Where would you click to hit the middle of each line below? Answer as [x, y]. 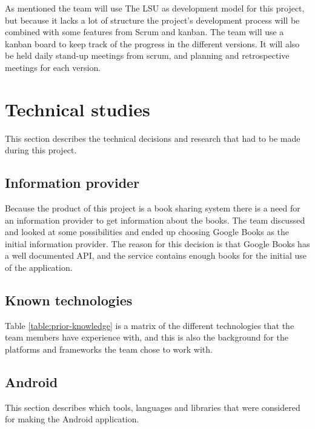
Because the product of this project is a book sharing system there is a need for [153, 208]
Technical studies [78, 109]
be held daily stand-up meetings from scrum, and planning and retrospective [147, 55]
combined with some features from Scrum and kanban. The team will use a [144, 32]
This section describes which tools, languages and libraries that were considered [153, 407]
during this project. [41, 150]
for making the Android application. [72, 419]
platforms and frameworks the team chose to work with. [109, 349]
